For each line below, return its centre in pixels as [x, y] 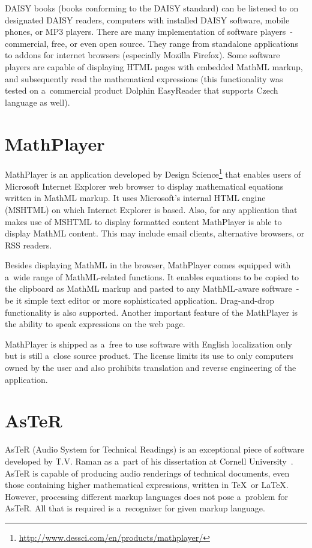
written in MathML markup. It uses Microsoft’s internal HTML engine [135, 198]
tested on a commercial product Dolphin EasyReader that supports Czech [142, 90]
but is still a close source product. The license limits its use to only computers [149, 356]
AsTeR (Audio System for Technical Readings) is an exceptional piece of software [154, 449]
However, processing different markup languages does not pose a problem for [146, 496]
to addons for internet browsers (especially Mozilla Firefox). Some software [142, 55]
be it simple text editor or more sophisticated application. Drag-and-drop [140, 300]
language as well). [37, 102]
